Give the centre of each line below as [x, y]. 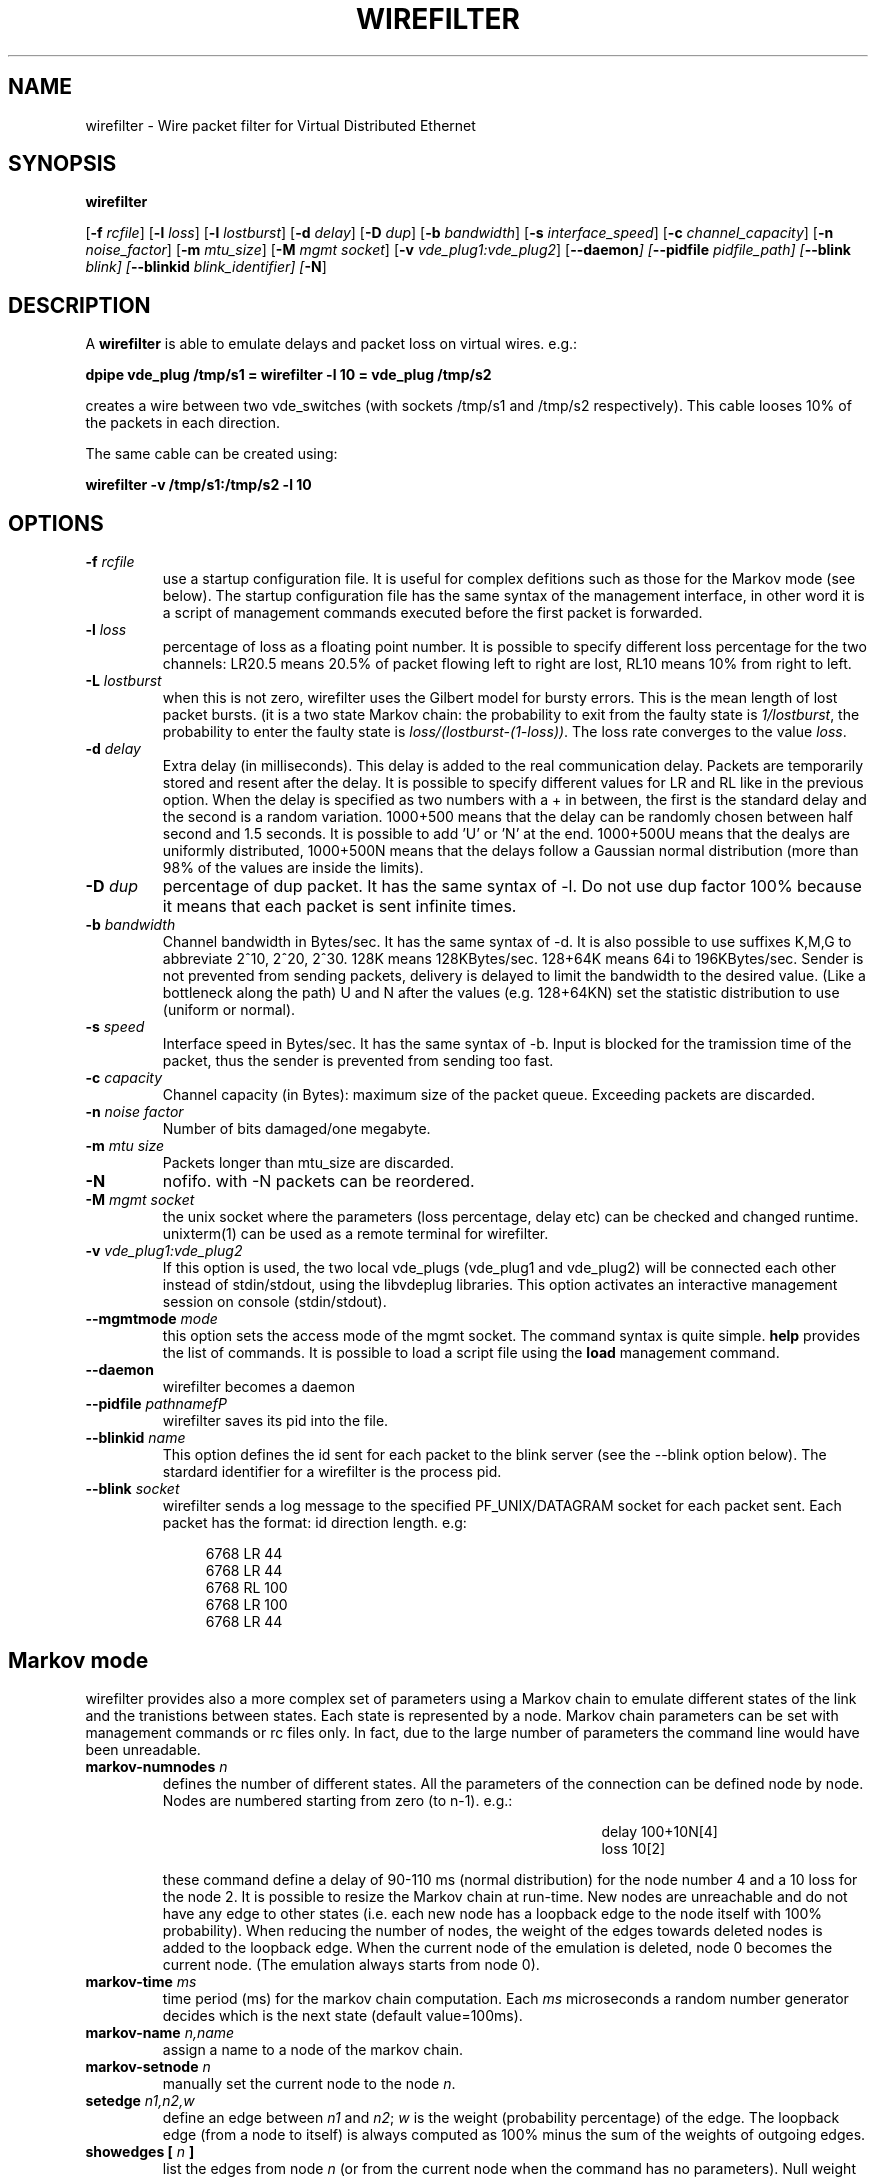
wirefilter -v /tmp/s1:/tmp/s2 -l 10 [198, 485]
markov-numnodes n [156, 1766]
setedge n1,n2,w [140, 2100]
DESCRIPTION [79, 305]
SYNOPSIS [62, 164]
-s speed [115, 1027]
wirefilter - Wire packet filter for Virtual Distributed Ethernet [280, 125]
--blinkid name [135, 1438]
